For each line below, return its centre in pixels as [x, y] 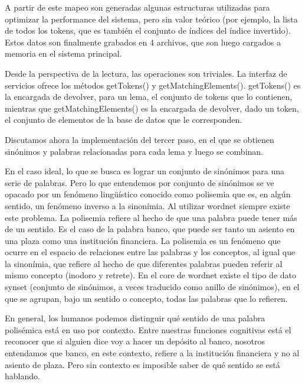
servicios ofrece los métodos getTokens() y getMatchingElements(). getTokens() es [153, 85]
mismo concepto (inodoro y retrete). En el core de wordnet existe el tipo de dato [151, 275]
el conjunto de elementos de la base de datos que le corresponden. [124, 120]
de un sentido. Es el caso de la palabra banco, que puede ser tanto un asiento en [150, 229]
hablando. [22, 376]
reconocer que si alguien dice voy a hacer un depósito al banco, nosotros [135, 341]
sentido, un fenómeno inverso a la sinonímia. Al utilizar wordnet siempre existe [147, 205]
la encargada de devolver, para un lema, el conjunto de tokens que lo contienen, [149, 97]
